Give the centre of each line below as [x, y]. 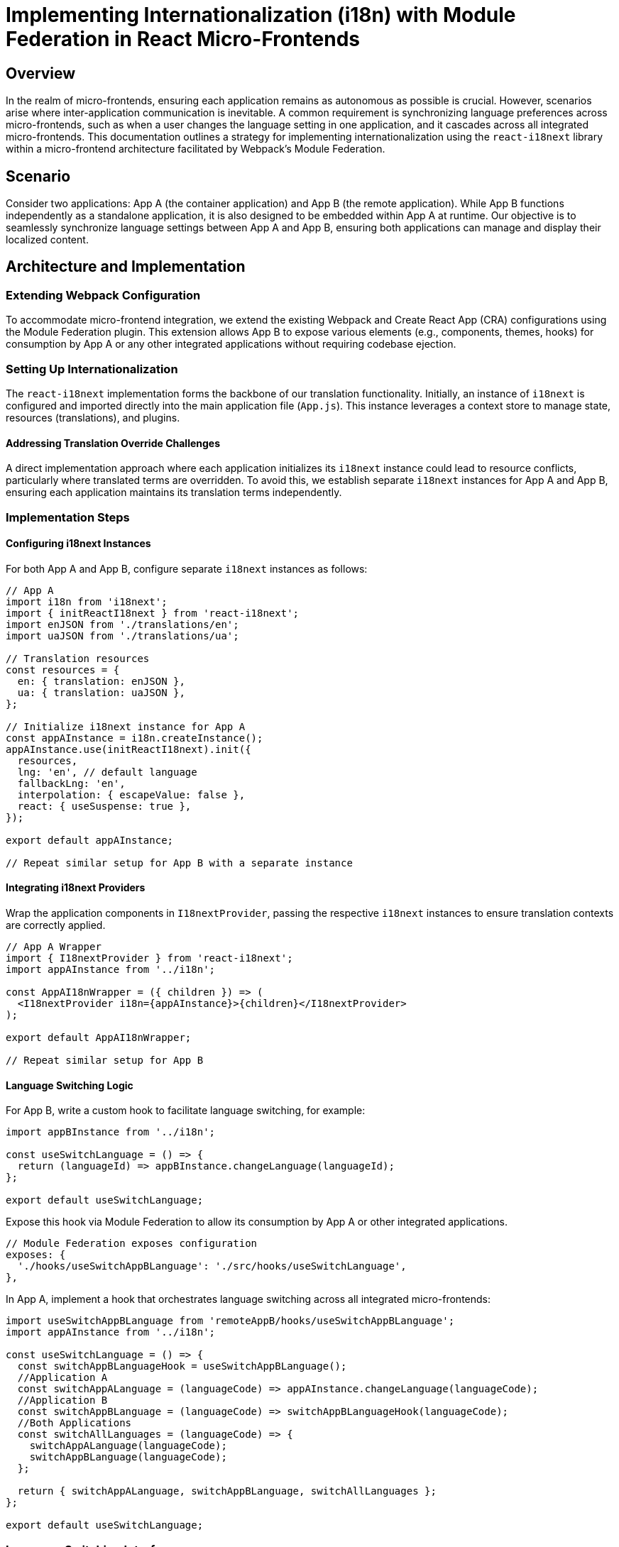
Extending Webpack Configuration [103, 295]
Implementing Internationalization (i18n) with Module [261, 15]
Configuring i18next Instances [78, 544]
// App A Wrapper [54, 947]
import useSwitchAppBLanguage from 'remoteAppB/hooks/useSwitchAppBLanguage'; [230, 1321]
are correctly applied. [56, 925]
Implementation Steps [68, 517]
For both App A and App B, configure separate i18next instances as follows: [187, 568]
